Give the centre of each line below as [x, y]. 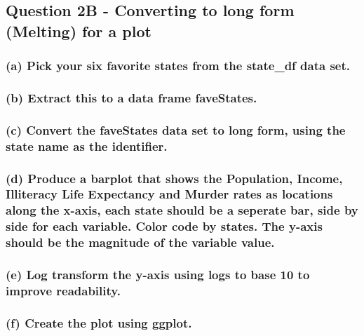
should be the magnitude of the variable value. [140, 242]
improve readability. [63, 290]
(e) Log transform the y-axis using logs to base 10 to [158, 275]
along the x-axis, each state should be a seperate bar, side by [182, 210]
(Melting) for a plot [79, 31]
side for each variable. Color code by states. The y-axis [164, 226]
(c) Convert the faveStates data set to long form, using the [176, 129]
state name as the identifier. [87, 146]
